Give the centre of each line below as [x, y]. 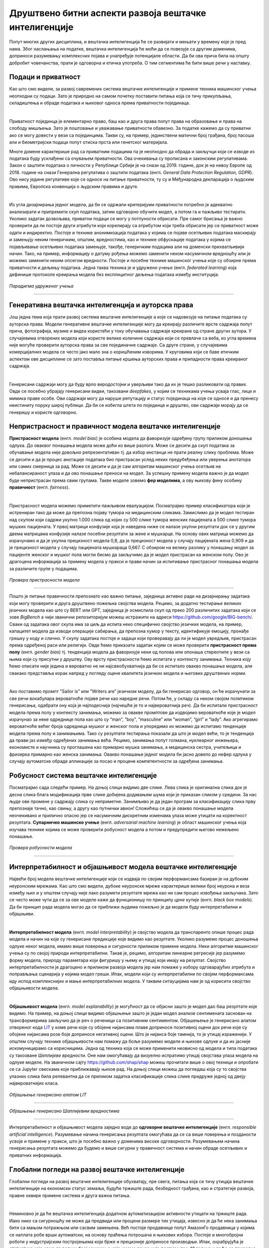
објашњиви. [22, 914]
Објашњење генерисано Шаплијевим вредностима [64, 1111]
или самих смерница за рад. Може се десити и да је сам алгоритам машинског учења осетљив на [115, 466]
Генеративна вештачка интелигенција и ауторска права [101, 305]
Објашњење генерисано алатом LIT [48, 1094]
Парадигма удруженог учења [41, 286]
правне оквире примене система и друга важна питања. [70, 1195]
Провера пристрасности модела [44, 580]
